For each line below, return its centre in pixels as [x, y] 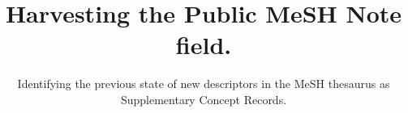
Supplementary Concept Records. [204, 99]
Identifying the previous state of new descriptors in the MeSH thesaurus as [204, 84]
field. [204, 45]
